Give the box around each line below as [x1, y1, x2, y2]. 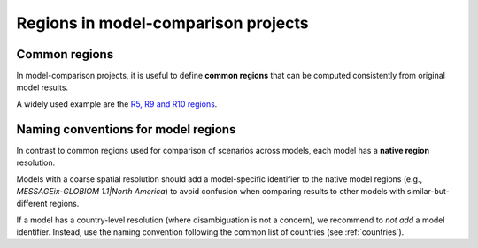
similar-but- [406, 185, 451, 196]
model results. [16, 82, 69, 93]
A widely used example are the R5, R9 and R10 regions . [16, 98, 218, 109]
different [16, 199, 48, 209]
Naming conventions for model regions [16, 122, 236, 137]
